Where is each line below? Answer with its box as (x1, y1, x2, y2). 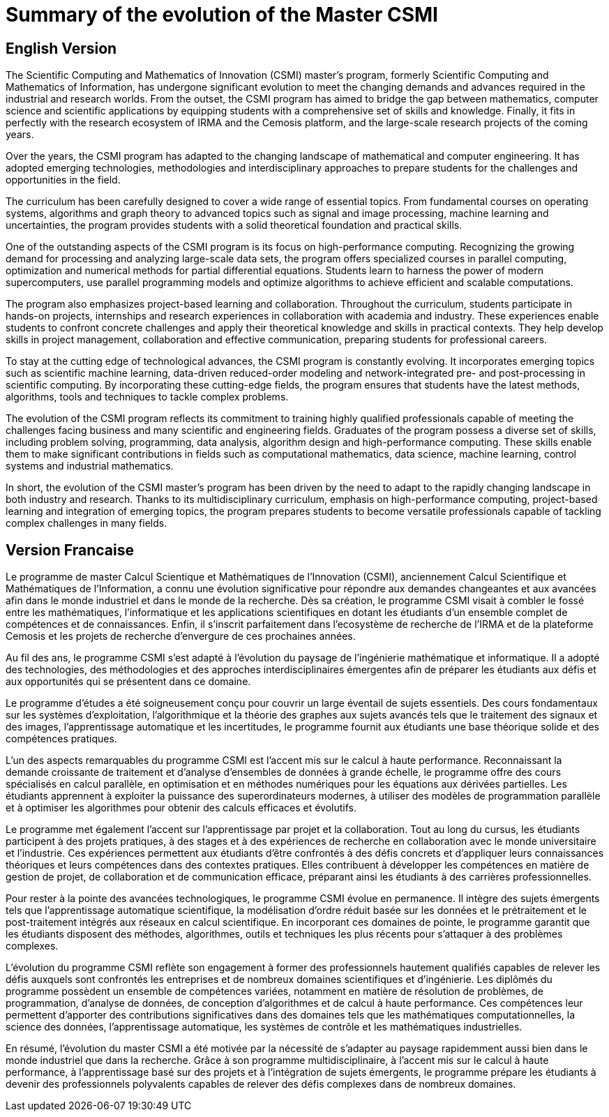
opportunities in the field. (6, 174, 121, 186)
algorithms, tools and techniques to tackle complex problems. (6, 391, 289, 403)
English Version (6, 39, 117, 57)
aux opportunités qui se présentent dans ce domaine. (6, 675, 251, 688)
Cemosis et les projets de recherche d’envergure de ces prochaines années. (6, 630, 356, 643)
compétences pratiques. (6, 733, 117, 745)
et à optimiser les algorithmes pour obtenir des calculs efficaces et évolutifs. (6, 802, 357, 814)
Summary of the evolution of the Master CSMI (6, 3, 438, 27)
